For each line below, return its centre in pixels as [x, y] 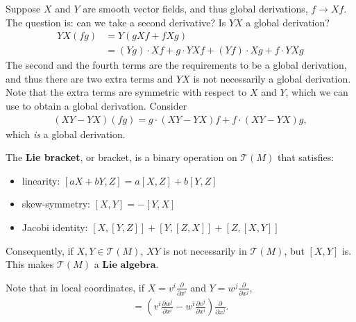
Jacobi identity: [55, 227]
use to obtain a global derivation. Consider [96, 106]
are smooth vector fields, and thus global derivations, [195, 8]
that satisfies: [306, 157]
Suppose [23, 8]
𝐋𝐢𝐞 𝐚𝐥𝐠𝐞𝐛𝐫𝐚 [129, 265]
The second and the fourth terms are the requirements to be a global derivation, [176, 65]
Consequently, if [40, 250]
